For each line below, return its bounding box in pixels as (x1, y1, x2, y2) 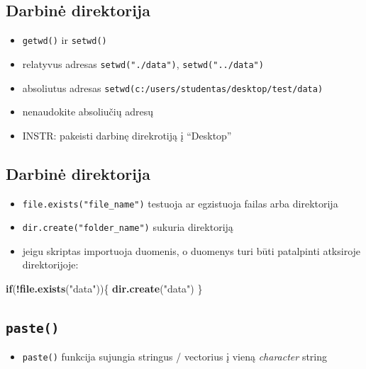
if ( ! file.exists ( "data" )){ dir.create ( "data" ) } (6, 281, 203, 296)
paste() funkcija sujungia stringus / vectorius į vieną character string (22, 349, 328, 364)
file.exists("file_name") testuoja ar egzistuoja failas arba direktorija (22, 195, 338, 210)
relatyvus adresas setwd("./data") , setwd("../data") (22, 56, 264, 71)
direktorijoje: (22, 257, 79, 272)
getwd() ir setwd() (22, 33, 107, 47)
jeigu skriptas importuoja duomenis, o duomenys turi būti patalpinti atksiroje (22, 243, 361, 258)
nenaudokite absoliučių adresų (22, 104, 153, 119)
